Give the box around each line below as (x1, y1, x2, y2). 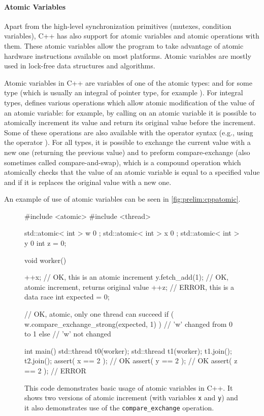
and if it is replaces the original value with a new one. (4, 176, 172, 187)
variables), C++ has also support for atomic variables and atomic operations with (4, 30, 259, 41)
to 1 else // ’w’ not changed (24, 328, 111, 339)
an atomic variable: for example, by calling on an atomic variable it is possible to (4, 107, 256, 118)
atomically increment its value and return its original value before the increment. (4, 117, 256, 128)
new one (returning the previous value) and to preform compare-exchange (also (4, 146, 250, 157)
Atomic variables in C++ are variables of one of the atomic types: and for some (4, 77, 252, 88)
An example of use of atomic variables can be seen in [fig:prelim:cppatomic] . (4, 194, 241, 204)
